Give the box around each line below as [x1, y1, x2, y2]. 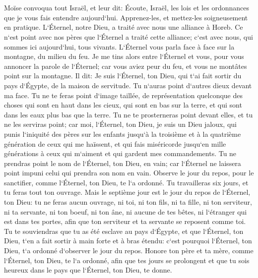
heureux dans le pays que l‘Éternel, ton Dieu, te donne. [4, 265, 172, 275]
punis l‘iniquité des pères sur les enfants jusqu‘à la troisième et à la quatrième [4, 128, 241, 139]
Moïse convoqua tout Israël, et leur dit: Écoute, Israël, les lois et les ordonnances [4, 2, 249, 13]
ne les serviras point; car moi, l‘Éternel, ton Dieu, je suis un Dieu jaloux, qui [4, 119, 237, 129]
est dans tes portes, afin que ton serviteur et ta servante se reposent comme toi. [4, 216, 246, 226]
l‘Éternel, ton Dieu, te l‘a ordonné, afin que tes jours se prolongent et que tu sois [4, 255, 250, 265]
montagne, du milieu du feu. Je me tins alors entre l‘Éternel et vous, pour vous [4, 51, 244, 61]
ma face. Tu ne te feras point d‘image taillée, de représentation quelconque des [4, 90, 243, 100]
